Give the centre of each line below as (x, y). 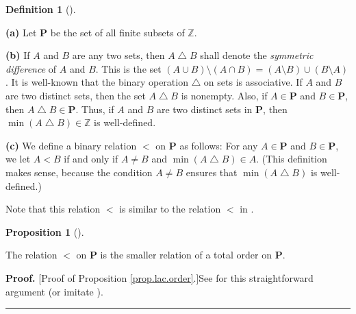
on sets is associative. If (253, 82)
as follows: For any (219, 145)
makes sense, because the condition (79, 172)
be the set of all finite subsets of (117, 32)
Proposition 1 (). (45, 231)
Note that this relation (53, 209)
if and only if (91, 159)
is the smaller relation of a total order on (186, 255)
